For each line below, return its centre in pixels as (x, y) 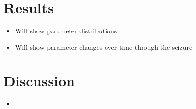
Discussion (39, 80)
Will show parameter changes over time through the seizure (104, 47)
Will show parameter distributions (66, 31)
